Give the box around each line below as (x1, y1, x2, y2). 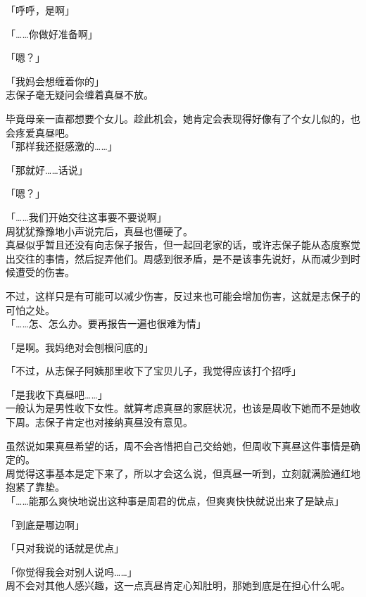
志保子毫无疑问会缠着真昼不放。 (6, 87, 153, 102)
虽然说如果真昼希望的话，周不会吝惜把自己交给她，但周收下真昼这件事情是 (6, 438, 351, 453)
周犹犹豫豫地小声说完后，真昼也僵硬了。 (6, 223, 193, 238)
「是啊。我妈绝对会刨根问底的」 (6, 339, 153, 354)
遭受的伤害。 (15, 265, 75, 279)
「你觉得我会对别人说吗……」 (6, 564, 137, 579)
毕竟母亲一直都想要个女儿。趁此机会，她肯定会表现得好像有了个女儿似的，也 (6, 111, 360, 125)
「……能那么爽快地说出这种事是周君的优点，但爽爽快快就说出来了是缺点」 (6, 494, 344, 508)
